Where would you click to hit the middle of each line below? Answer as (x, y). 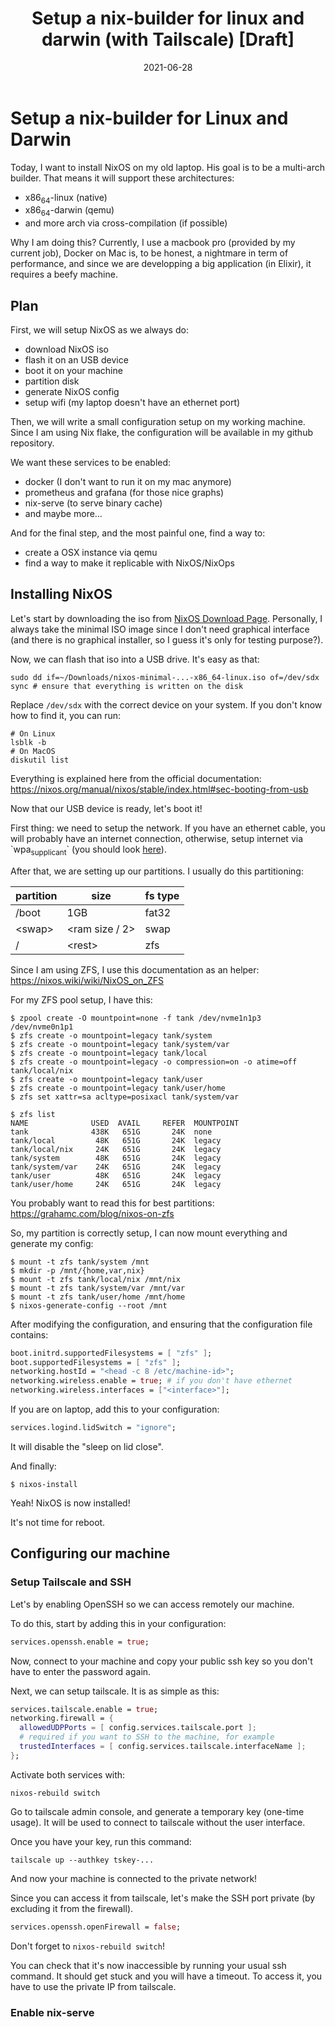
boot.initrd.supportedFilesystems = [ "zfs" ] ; (111, 1353)
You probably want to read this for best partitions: (112, 1203)
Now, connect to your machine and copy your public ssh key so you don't (161, 1661)
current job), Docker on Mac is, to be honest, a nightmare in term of (149, 253)
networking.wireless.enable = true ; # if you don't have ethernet (151, 1381)
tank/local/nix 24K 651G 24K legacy (116, 1149)
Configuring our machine (90, 1553)
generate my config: (52, 1243)
